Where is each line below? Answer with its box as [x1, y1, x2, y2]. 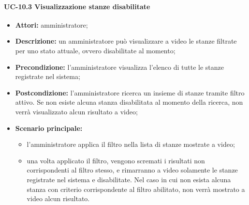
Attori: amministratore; [15, 19, 88, 30]
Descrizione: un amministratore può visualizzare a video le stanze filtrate [15, 36, 237, 46]
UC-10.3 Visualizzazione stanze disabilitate [4, 1, 150, 11]
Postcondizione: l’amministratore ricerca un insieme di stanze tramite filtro [15, 87, 245, 97]
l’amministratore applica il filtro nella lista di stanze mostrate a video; [27, 139, 235, 149]
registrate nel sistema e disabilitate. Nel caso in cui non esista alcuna [27, 174, 231, 184]
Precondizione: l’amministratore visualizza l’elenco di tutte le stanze [15, 62, 224, 72]
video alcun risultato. [27, 193, 90, 204]
